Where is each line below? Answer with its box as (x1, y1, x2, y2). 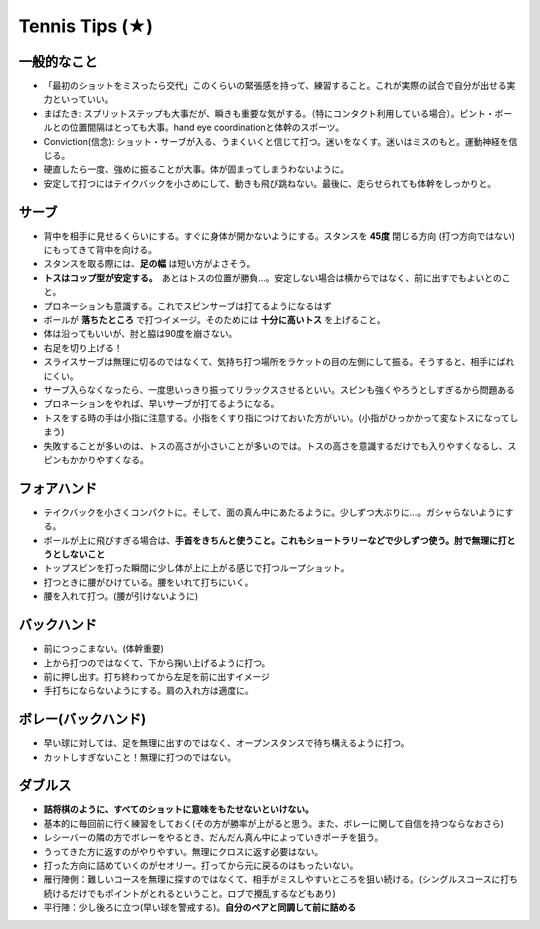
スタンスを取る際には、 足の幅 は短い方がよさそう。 (43, 258, 256, 270)
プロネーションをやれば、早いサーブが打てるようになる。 (43, 398, 280, 410)
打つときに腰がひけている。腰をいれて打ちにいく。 (43, 576, 254, 588)
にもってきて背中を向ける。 (43, 244, 157, 256)
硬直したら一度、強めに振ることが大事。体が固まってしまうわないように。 (43, 163, 350, 175)
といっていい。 (51, 93, 114, 105)
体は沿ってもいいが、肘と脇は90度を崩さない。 (43, 328, 238, 340)
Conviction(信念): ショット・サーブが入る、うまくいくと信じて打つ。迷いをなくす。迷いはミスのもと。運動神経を (43, 135, 509, 147)
